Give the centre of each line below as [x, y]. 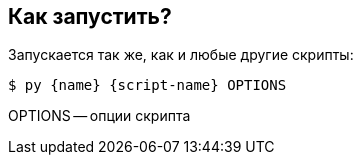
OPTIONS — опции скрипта [99, 116]
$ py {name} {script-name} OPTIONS [147, 85]
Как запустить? [90, 16]
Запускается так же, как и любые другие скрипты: [181, 55]
